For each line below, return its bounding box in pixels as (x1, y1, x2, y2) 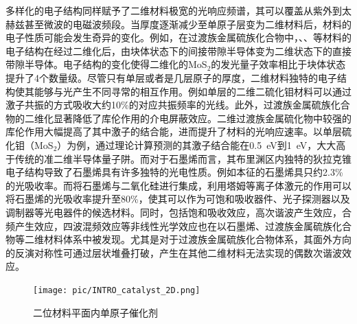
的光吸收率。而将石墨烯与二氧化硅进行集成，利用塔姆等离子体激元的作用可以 (5, 178, 352, 192)
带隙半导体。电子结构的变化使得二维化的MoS (5, 57, 207, 71)
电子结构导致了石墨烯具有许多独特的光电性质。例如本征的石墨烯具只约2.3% (5, 165, 343, 179)
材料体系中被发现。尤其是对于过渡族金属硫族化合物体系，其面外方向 (43, 232, 352, 246)
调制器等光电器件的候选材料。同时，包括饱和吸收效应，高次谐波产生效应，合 (5, 205, 352, 219)
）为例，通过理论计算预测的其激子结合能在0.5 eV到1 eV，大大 (57, 137, 336, 152)
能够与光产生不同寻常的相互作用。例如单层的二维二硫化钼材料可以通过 (34, 84, 352, 98)
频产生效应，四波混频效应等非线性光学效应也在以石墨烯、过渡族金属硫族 (5, 218, 332, 233)
